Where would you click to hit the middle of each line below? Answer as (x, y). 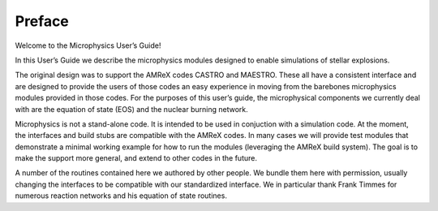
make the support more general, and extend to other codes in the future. (136, 158)
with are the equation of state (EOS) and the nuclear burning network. (131, 109)
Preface (42, 21)
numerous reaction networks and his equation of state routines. (121, 196)
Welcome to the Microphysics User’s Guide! (88, 45)
